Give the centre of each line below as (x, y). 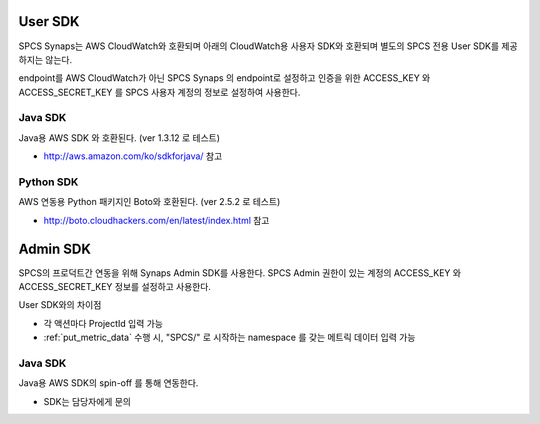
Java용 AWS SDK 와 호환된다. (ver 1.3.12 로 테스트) (119, 137)
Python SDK (48, 182)
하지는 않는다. (45, 59)
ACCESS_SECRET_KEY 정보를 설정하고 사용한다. (115, 287)
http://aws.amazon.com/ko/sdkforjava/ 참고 (133, 156)
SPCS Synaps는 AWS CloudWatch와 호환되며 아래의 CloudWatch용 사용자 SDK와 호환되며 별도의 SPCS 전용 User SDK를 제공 (268, 46)
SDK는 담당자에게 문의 (87, 401)
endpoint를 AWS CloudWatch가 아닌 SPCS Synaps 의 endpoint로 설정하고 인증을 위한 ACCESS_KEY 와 (224, 78)
